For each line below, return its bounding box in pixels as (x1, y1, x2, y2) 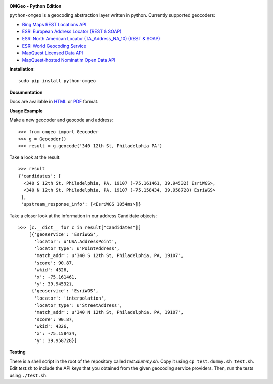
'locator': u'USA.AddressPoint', (34, 238, 117, 244)
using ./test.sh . (9, 372, 48, 378)
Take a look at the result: (9, 154, 61, 160)
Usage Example (9, 108, 43, 114)
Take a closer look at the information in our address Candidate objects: (9, 212, 157, 219)
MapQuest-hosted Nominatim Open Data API (22, 57, 116, 63)
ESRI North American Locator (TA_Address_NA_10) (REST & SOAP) (22, 35, 160, 41)
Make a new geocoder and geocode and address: (9, 117, 113, 123)
